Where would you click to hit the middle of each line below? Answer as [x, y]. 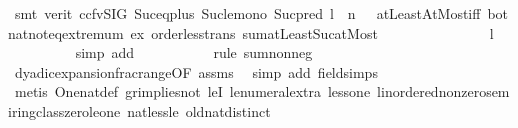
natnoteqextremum [66, 32]
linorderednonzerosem [443, 91]
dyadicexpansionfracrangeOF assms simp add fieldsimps [196, 71]
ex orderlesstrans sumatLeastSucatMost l [312, 32]
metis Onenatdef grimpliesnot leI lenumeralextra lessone [192, 91]
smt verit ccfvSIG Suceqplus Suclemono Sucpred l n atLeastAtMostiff [247, 13]
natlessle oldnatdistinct [199, 110]
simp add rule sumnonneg [194, 52]
